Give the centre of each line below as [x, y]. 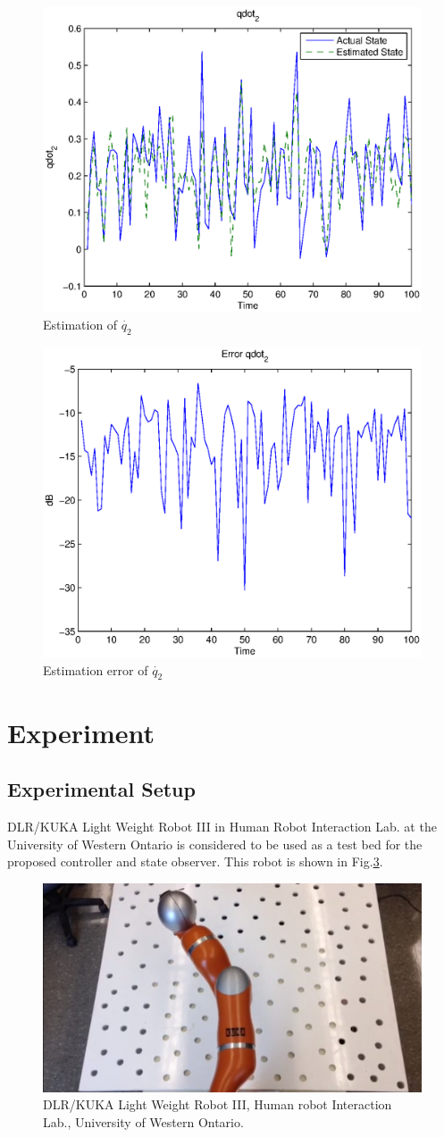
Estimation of [80, 324]
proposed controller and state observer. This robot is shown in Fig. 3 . [195, 861]
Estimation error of [96, 669]
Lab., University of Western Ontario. [143, 1122]
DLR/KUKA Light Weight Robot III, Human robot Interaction [218, 1104]
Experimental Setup [101, 789]
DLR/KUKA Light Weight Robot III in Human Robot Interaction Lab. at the [222, 826]
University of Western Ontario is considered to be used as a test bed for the [215, 844]
